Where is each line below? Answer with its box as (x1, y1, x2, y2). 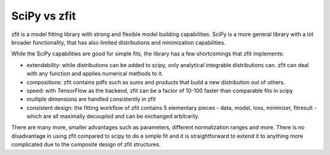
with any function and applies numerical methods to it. (26, 70, 164, 77)
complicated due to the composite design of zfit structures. (11, 141, 161, 148)
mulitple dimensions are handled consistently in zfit (26, 95, 156, 103)
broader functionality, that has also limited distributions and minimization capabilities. (11, 38, 226, 46)
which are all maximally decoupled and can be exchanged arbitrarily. (26, 113, 200, 120)
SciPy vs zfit (11, 9, 76, 23)
